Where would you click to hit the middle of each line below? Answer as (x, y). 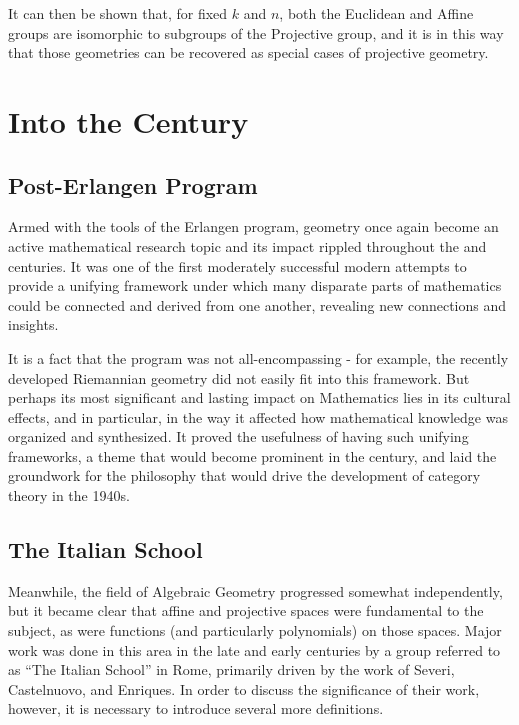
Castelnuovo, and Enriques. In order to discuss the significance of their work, (244, 688)
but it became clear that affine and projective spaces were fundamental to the (246, 610)
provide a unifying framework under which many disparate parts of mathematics (255, 285)
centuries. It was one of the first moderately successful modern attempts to (237, 265)
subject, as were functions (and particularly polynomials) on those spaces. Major (255, 630)
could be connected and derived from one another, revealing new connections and (257, 304)
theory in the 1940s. (69, 495)
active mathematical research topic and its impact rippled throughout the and (247, 245)
